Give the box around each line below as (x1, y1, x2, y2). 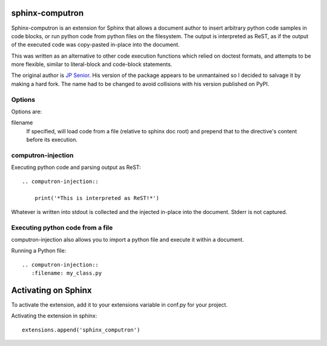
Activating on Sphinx (11, 285, 92, 295)
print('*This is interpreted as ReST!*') (34, 195, 160, 202)
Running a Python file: (11, 247, 67, 255)
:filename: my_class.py (31, 270, 102, 277)
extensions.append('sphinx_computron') (22, 326, 140, 333)
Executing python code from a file (11, 223, 113, 231)
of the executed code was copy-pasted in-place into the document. (11, 41, 180, 48)
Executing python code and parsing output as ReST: (11, 164, 142, 171)
